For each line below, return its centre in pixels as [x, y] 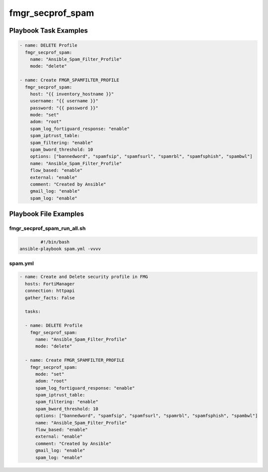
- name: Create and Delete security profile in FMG [84, 277]
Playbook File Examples [47, 214]
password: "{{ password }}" [64, 108]
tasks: [33, 312]
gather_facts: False [50, 298]
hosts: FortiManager [50, 284]
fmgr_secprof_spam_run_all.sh [47, 228]
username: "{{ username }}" [64, 101]
